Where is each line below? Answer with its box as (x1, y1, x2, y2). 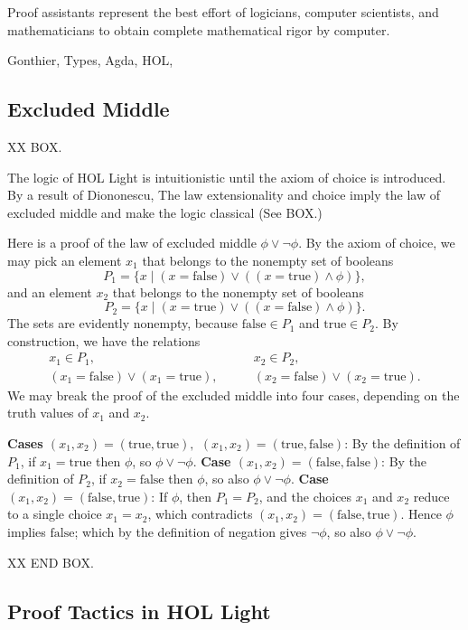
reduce (413, 486, 450, 505)
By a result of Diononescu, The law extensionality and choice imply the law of (7, 185, 440, 204)
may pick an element (7, 250, 122, 269)
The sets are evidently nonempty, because (7, 314, 238, 333)
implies (7, 522, 46, 541)
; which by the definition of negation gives (74, 522, 307, 541)
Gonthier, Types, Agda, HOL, (7, 51, 173, 70)
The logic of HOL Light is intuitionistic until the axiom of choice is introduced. (7, 167, 446, 186)
